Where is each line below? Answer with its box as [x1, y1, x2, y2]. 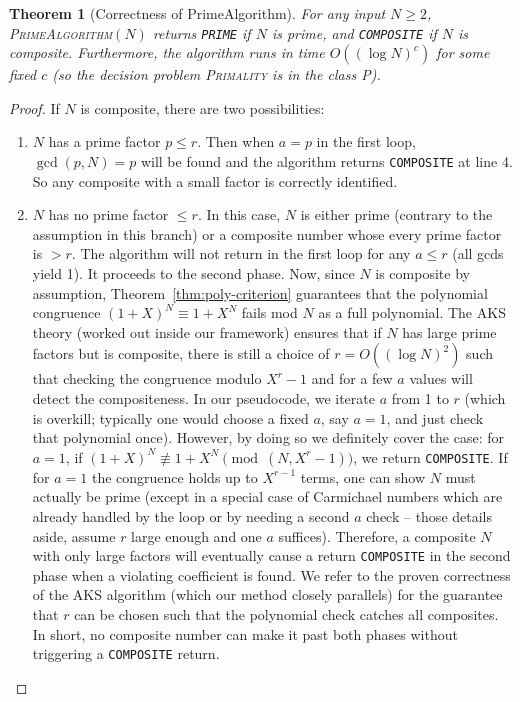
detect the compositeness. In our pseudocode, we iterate [32, 388, 375, 409]
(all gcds [452, 243, 504, 264]
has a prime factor [48, 131, 161, 152]
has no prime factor [48, 204, 169, 225]
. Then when [197, 131, 275, 152]
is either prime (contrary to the [300, 204, 493, 225]
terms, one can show [300, 466, 426, 487]
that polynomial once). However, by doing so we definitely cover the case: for [32, 427, 504, 448]
